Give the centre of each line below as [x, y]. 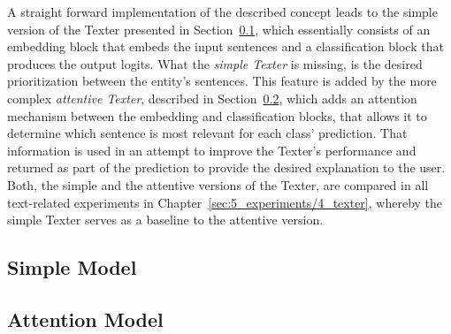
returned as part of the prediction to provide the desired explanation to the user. [226, 167]
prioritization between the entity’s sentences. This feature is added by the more [222, 81]
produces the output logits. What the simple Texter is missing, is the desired [215, 63]
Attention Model [85, 319]
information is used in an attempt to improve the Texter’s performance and [212, 150]
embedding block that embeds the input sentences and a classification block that [225, 46]
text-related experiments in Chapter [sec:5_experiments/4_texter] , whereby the [225, 202]
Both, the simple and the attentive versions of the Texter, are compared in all [218, 184]
